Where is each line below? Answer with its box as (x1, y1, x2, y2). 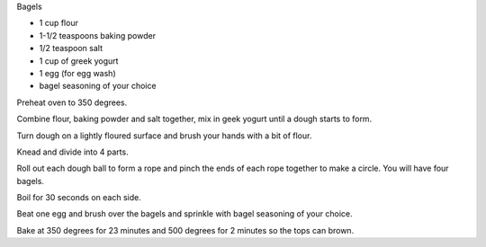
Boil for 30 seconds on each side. (16, 192, 141, 203)
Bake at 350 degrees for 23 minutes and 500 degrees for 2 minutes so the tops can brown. (16, 225, 355, 235)
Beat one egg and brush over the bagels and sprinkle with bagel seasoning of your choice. (16, 208, 353, 219)
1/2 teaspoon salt (39, 43, 103, 54)
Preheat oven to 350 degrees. (16, 97, 128, 108)
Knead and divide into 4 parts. (16, 146, 130, 157)
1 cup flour (39, 18, 78, 29)
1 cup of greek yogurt (39, 55, 119, 66)
